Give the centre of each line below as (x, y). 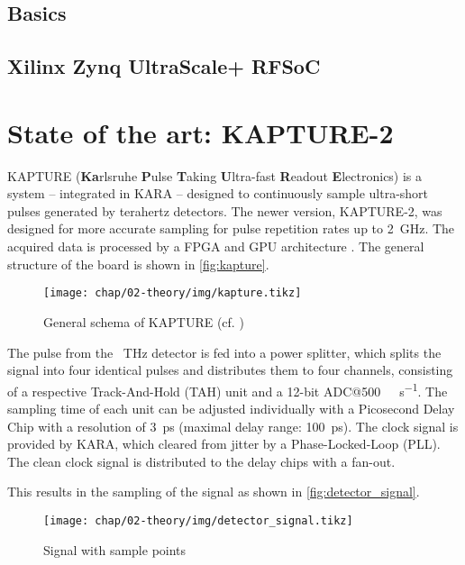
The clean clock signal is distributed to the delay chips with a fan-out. (201, 461)
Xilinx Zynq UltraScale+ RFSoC (164, 66)
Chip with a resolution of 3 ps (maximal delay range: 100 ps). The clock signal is (233, 426)
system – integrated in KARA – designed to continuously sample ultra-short (218, 193)
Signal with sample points (115, 549)
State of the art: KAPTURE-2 (201, 132)
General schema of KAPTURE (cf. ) (144, 321)
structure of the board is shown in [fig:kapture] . (138, 264)
